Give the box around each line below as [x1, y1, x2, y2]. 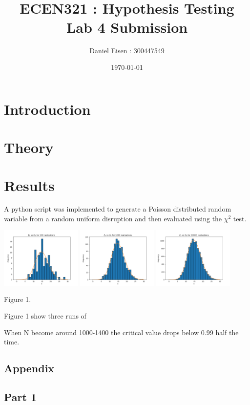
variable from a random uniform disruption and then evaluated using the [4, 213, 222, 223]
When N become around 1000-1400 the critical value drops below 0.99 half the [4, 327, 239, 337]
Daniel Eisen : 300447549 [89, 45, 165, 56]
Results [4, 175, 55, 195]
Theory [4, 137, 54, 157]
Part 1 [4, 389, 37, 404]
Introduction [4, 99, 91, 119]
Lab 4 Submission [66, 17, 188, 37]
